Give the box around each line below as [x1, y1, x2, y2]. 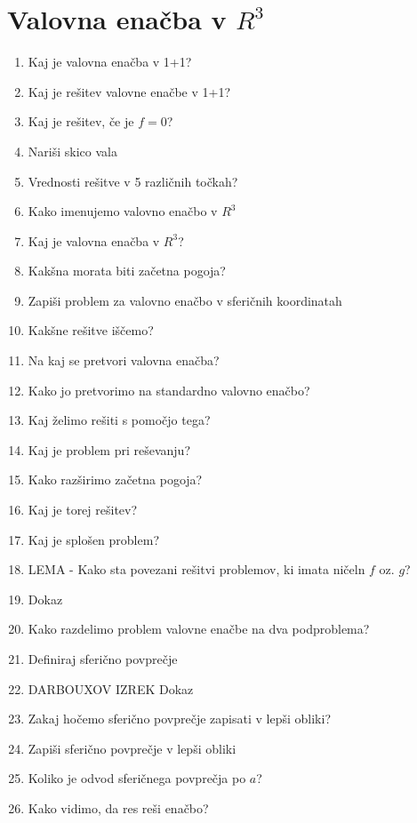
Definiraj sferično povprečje [28, 650, 178, 667]
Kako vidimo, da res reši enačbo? [28, 798, 209, 817]
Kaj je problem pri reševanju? [28, 440, 191, 459]
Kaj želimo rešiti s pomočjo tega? [28, 411, 211, 429]
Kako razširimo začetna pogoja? [28, 470, 203, 489]
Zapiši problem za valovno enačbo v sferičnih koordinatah [28, 291, 342, 309]
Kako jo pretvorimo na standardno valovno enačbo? [28, 380, 310, 399]
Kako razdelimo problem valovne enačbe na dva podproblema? [28, 619, 370, 638]
